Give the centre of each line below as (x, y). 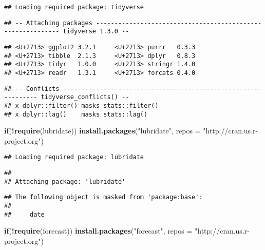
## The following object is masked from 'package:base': (103, 197)
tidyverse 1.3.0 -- (96, 32)
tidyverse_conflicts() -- (85, 97)
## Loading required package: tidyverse (74, 7)
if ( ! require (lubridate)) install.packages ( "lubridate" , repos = (102, 131)
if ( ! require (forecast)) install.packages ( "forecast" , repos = (98, 231)
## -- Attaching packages (48, 23)
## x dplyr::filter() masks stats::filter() (81, 105)
